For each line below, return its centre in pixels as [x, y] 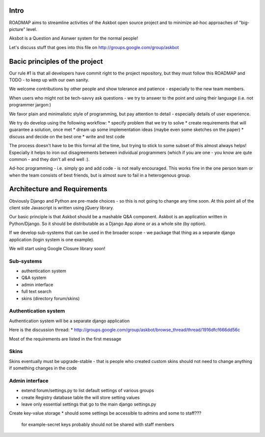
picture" [17, 29]
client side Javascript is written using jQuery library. [62, 207]
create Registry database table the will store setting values [80, 397]
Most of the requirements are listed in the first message [65, 339]
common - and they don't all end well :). [49, 159]
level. [32, 29]
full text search [36, 291]
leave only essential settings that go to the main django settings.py [89, 404]
